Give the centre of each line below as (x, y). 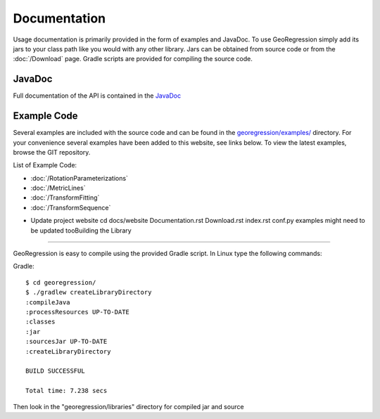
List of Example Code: (45, 165)
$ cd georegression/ (61, 282)
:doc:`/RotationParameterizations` (79, 178)
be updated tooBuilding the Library (81, 230)
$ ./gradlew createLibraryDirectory (89, 292)
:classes (40, 322)
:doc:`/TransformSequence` (71, 207)
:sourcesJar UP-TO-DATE (66, 342)
